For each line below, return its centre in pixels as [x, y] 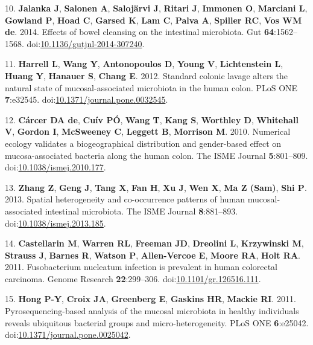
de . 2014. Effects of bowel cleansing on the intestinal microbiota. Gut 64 [139, 32]
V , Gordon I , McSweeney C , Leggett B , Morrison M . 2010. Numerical [148, 131]
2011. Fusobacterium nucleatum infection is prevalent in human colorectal [141, 267]
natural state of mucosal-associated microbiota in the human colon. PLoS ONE [151, 87]
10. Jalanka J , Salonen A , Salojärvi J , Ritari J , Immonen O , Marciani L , [156, 8]
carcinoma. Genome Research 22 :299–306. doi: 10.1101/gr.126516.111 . [133, 278]
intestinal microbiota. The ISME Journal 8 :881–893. [141, 211]
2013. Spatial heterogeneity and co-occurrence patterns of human [125, 199]
